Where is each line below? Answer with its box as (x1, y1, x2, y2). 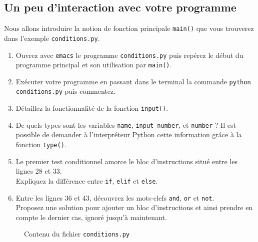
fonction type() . (15, 139, 66, 150)
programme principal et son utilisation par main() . (15, 59, 172, 70)
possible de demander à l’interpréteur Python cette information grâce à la (15, 129, 242, 140)
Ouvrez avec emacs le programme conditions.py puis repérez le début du (15, 49, 243, 60)
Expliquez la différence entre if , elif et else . (15, 175, 158, 186)
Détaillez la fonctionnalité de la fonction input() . (15, 103, 168, 113)
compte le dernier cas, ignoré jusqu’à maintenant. (15, 212, 167, 222)
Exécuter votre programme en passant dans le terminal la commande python (15, 76, 251, 86)
